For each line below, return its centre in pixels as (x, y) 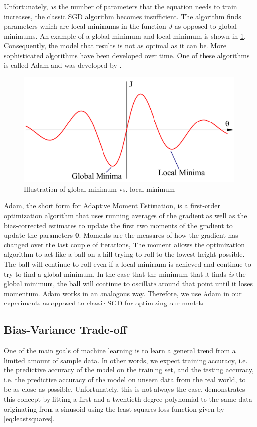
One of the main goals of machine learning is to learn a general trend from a (120, 350)
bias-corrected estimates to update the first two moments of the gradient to (118, 225)
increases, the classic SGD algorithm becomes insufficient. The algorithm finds (123, 16)
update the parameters (38, 235)
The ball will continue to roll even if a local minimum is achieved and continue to (128, 264)
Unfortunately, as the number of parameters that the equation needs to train (121, 6)
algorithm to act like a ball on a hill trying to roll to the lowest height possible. (124, 254)
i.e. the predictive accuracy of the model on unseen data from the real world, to (125, 379)
